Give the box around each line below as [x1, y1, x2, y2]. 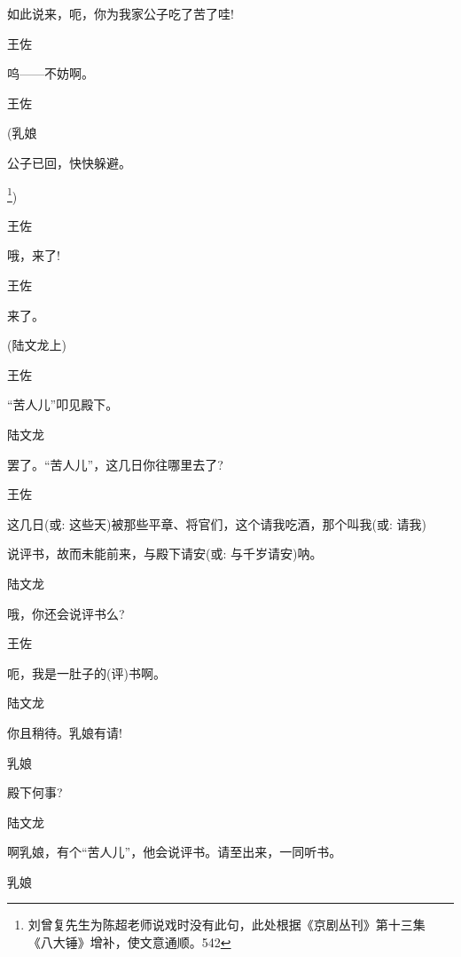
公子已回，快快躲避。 [7, 153, 131, 171]
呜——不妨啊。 [7, 64, 94, 83]
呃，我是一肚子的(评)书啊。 [7, 663, 166, 682]
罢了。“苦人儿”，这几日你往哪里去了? [7, 455, 223, 473]
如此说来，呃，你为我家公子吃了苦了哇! [7, 4, 234, 22]
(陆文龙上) [7, 336, 66, 354]
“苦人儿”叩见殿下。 [7, 395, 119, 414]
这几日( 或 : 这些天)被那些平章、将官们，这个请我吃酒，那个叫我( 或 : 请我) [7, 514, 426, 533]
